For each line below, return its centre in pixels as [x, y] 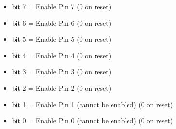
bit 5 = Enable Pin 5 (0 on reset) [62, 39]
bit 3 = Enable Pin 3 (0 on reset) [62, 72]
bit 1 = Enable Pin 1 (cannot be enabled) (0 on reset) [92, 104]
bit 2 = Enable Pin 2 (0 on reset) [62, 88]
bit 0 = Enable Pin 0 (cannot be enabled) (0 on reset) [92, 121]
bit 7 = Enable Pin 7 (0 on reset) [62, 6]
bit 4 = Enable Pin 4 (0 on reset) [62, 55]
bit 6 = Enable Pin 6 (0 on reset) [62, 23]
